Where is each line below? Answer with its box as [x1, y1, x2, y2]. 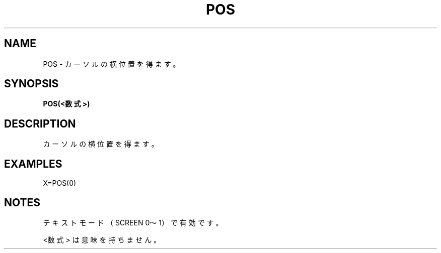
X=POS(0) [43, 179, 77, 188]
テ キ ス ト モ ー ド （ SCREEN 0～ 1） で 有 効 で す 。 [43, 218, 223, 227]
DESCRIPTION [4, 117, 76, 130]
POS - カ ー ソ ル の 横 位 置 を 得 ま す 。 [43, 59, 180, 68]
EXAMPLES [4, 157, 62, 170]
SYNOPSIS [4, 77, 59, 90]
